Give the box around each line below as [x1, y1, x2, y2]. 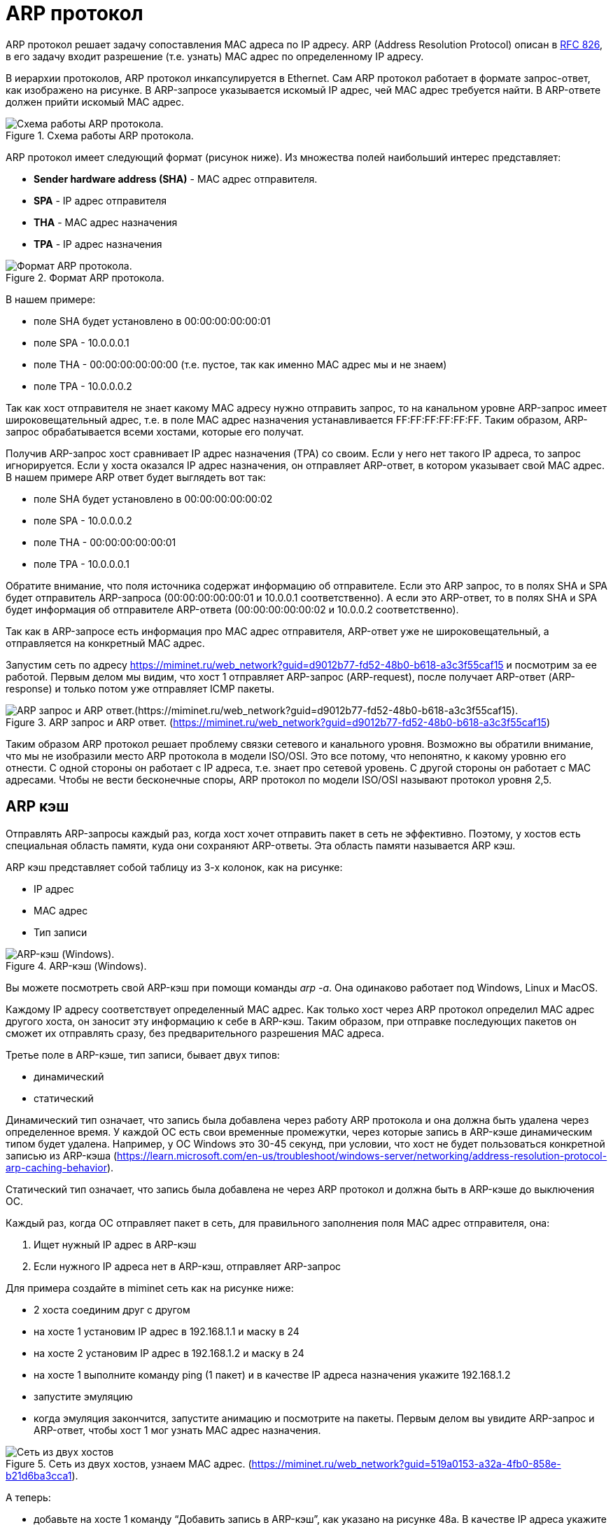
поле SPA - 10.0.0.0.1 [34, 336, 129, 349]
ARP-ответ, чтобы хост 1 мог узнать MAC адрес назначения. [34, 1423, 321, 1436]
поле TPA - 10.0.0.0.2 [34, 379, 132, 392]
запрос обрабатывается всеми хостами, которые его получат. [6, 425, 304, 438]
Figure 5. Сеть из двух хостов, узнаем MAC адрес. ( [6, 1457, 252, 1470]
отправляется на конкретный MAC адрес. [6, 636, 205, 649]
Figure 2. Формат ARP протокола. [6, 271, 164, 284]
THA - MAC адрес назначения [34, 216, 178, 228]
